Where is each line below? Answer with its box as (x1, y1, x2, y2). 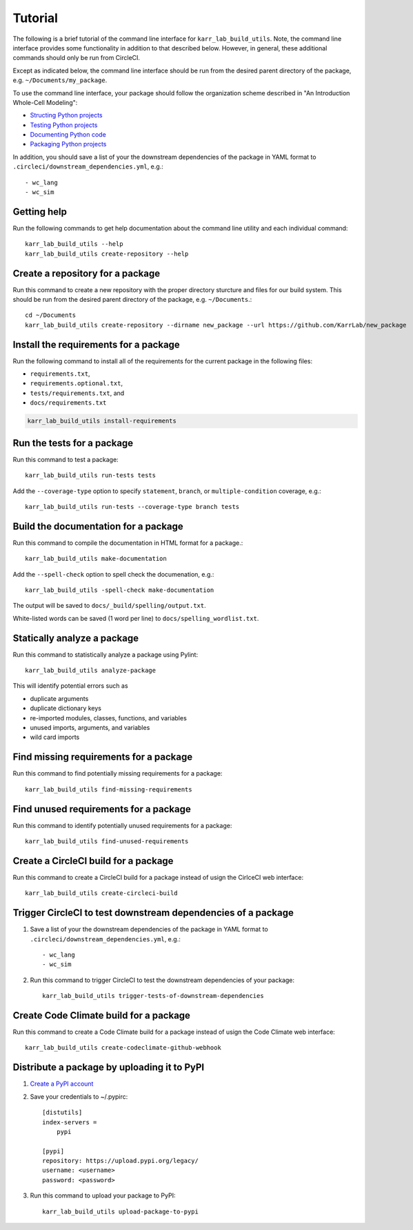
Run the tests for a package (12, 437, 134, 449)
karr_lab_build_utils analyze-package (25, 666, 157, 675)
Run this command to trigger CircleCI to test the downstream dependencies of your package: (30, 976, 295, 984)
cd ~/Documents (25, 311, 77, 319)
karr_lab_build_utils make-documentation (25, 555, 167, 563)
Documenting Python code (30, 131, 106, 139)
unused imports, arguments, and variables (30, 724, 150, 732)
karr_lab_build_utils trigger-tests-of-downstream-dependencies (42, 992, 265, 1000)
